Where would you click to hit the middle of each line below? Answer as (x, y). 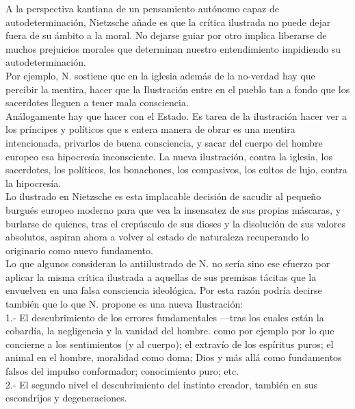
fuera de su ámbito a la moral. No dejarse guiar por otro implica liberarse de (166, 35)
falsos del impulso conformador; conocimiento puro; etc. (122, 371)
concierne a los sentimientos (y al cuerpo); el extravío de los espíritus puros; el (170, 344)
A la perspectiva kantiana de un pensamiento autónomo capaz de (142, 8)
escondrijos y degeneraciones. (66, 398)
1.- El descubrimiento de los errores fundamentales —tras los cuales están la (165, 317)
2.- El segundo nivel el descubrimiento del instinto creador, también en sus (162, 384)
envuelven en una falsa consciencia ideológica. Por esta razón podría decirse (164, 290)
